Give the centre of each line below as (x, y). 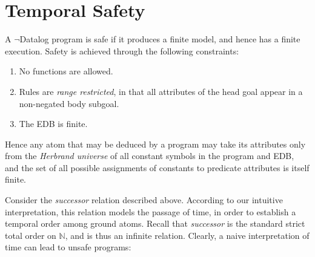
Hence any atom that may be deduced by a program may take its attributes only (155, 144)
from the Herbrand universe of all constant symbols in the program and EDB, (150, 156)
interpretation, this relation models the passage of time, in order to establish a (151, 211)
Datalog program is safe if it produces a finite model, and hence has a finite (160, 39)
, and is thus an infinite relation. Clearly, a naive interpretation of (187, 235)
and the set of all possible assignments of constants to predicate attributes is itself (157, 167)
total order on (31, 235)
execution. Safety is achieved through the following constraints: (122, 50)
